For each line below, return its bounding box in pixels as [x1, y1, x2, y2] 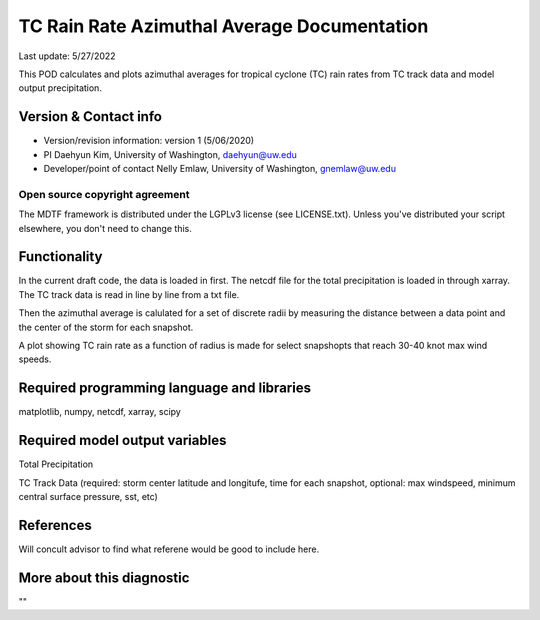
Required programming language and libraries [18, 380, 312, 397]
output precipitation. [18, 82, 102, 94]
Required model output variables [18, 432, 227, 449]
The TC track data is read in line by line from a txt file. [18, 288, 240, 300]
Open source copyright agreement [18, 187, 190, 201]
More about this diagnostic [18, 569, 190, 586]
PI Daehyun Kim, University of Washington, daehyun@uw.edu [43, 148, 297, 160]
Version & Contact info [18, 108, 162, 125]
